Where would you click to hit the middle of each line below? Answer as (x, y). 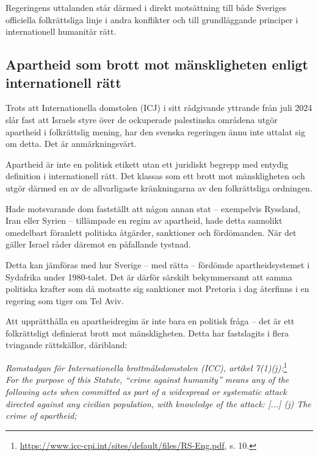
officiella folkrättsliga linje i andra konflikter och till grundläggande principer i (152, 19)
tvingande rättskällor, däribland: (67, 345)
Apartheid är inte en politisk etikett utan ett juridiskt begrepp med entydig (147, 164)
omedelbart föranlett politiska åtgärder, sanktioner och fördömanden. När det (151, 232)
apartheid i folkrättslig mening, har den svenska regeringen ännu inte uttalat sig (155, 131)
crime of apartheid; (41, 415)
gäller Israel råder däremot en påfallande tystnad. (98, 244)
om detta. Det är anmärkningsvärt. (71, 144)
